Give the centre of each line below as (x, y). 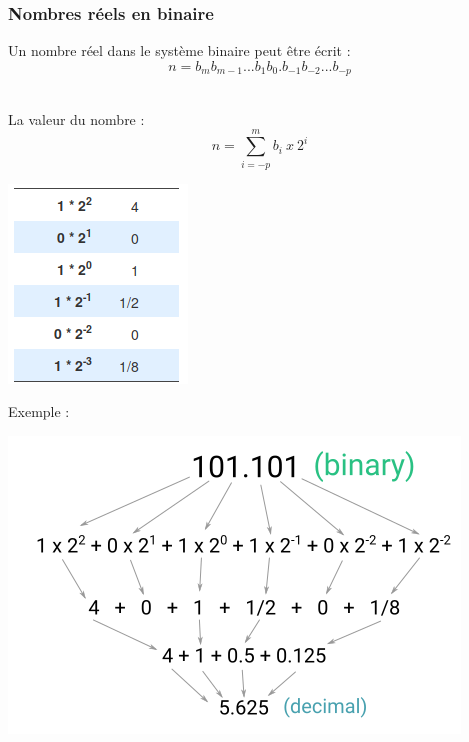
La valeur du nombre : (76, 118)
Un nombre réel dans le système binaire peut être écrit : (179, 50)
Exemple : (39, 411)
